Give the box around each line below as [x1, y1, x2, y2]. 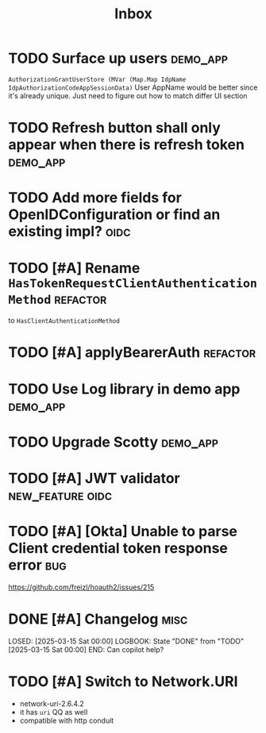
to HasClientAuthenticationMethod [8, 316, 121, 325]
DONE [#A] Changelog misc [8, 610, 188, 628]
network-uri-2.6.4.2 [19, 699, 85, 708]
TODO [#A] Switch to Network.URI [8, 673, 238, 691]
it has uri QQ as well [19, 707, 88, 716]
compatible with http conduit [19, 716, 114, 725]
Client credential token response [8, 539, 229, 558]
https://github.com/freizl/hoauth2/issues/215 [8, 582, 155, 592]
